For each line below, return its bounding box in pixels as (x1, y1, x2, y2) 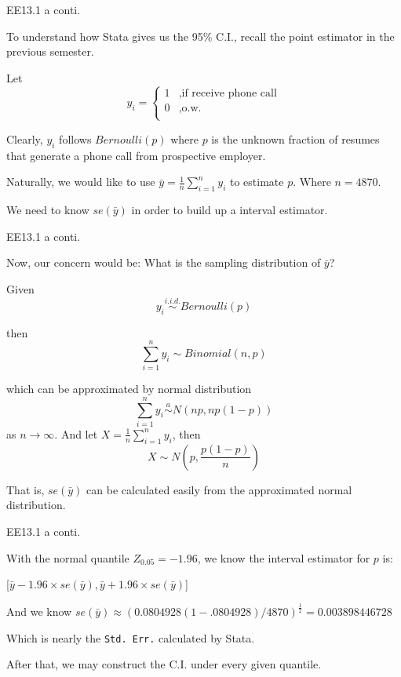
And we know (6, 603, 72, 620)
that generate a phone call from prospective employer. (6, 147, 266, 163)
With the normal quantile (6, 549, 129, 566)
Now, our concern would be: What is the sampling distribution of (6, 254, 321, 271)
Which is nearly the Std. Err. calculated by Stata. (6, 629, 255, 646)
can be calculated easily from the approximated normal (86, 481, 352, 497)
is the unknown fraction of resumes (211, 130, 380, 147)
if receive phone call (181, 87, 277, 99)
